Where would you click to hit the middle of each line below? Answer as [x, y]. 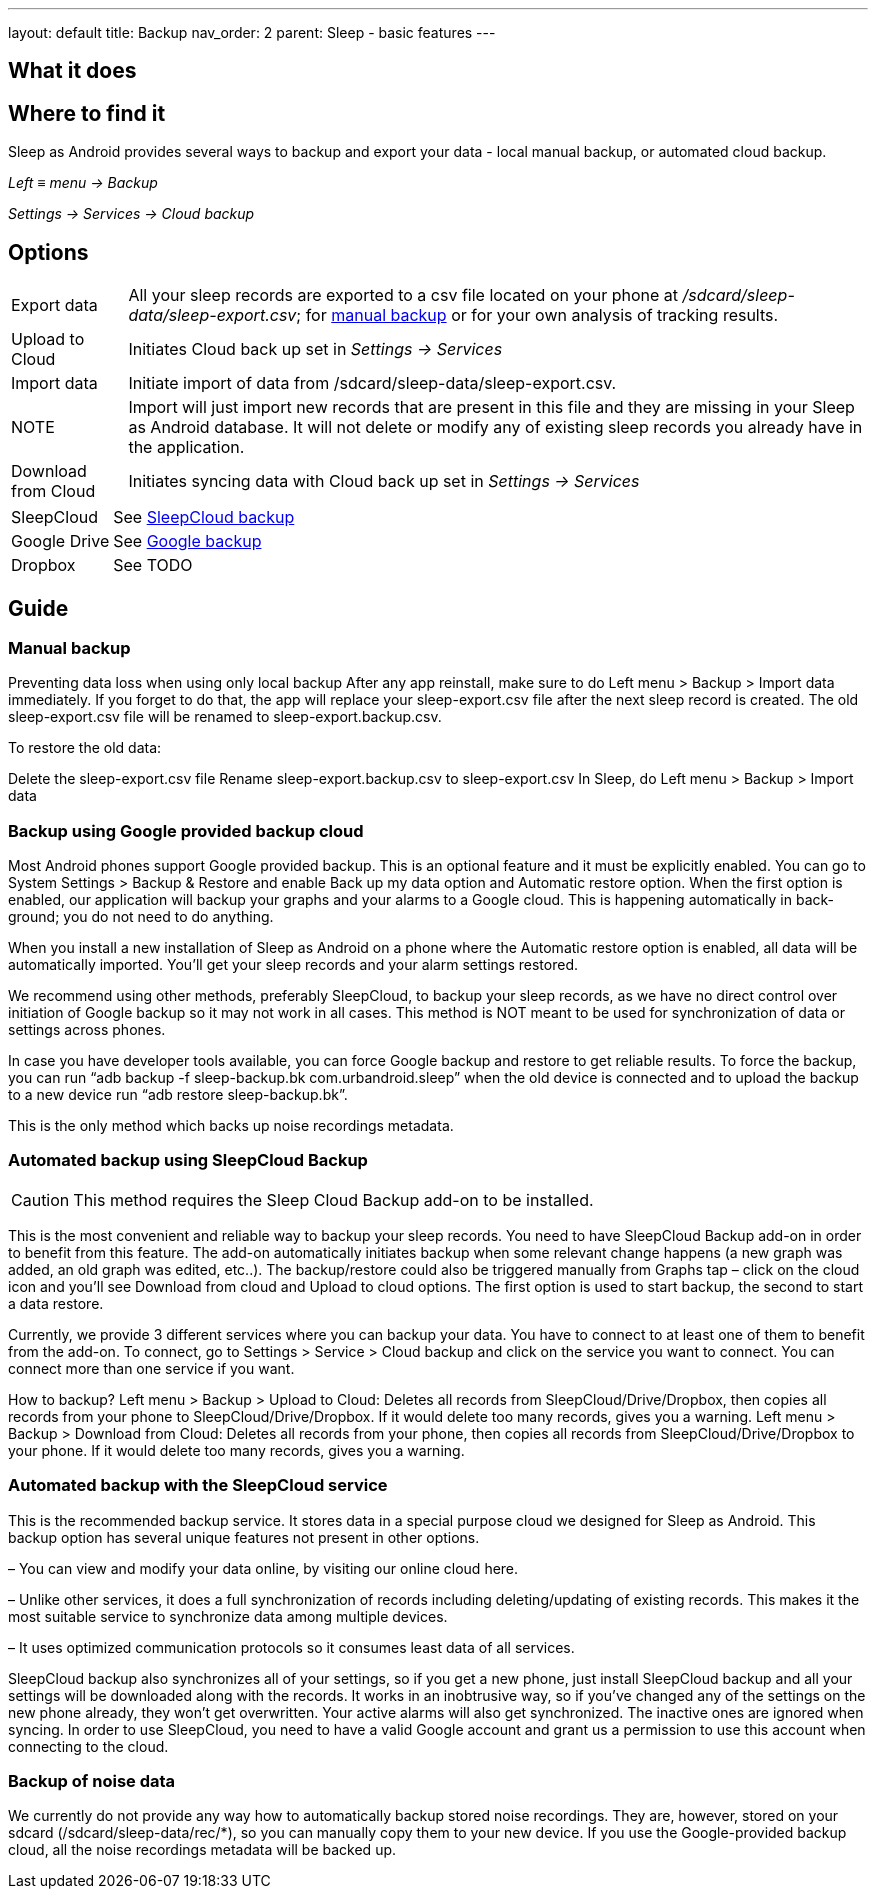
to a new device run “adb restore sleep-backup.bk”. [178, 1095]
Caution [40, 1199]
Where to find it [87, 113]
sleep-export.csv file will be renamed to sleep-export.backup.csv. [225, 717]
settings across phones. [87, 1030]
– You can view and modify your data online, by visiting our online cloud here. [263, 1568]
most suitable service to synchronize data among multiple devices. [228, 1616]
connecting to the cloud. [88, 1746]
